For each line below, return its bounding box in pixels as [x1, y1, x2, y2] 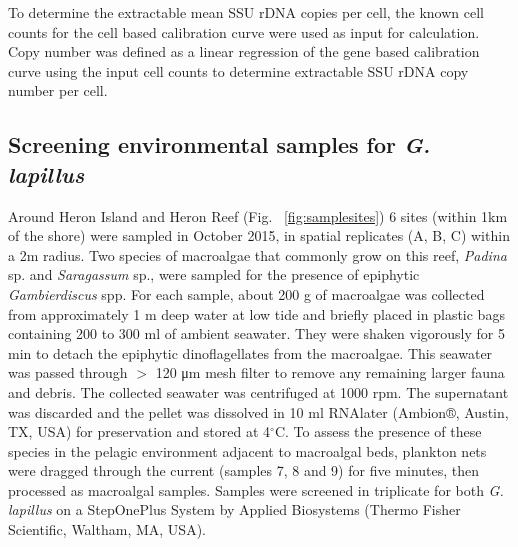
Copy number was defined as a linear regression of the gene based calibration [8, 41, 480, 62]
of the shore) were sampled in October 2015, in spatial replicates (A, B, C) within [8, 225, 510, 246]
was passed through [8, 362, 128, 383]
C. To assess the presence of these [274, 421, 482, 442]
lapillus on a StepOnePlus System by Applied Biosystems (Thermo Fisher [8, 499, 461, 520]
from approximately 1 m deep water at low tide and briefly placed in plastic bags [8, 303, 505, 324]
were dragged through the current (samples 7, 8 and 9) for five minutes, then [8, 460, 480, 481]
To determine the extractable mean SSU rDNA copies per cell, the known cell [8, 2, 484, 22]
